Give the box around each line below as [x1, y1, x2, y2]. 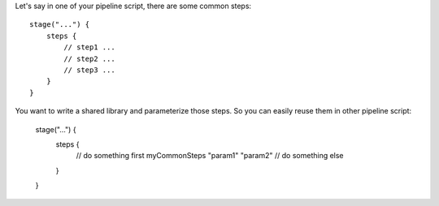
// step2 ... [63, 54, 115, 63]
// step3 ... [63, 65, 115, 75]
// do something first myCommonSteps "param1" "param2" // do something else [76, 151, 345, 161]
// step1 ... [63, 43, 115, 52]
